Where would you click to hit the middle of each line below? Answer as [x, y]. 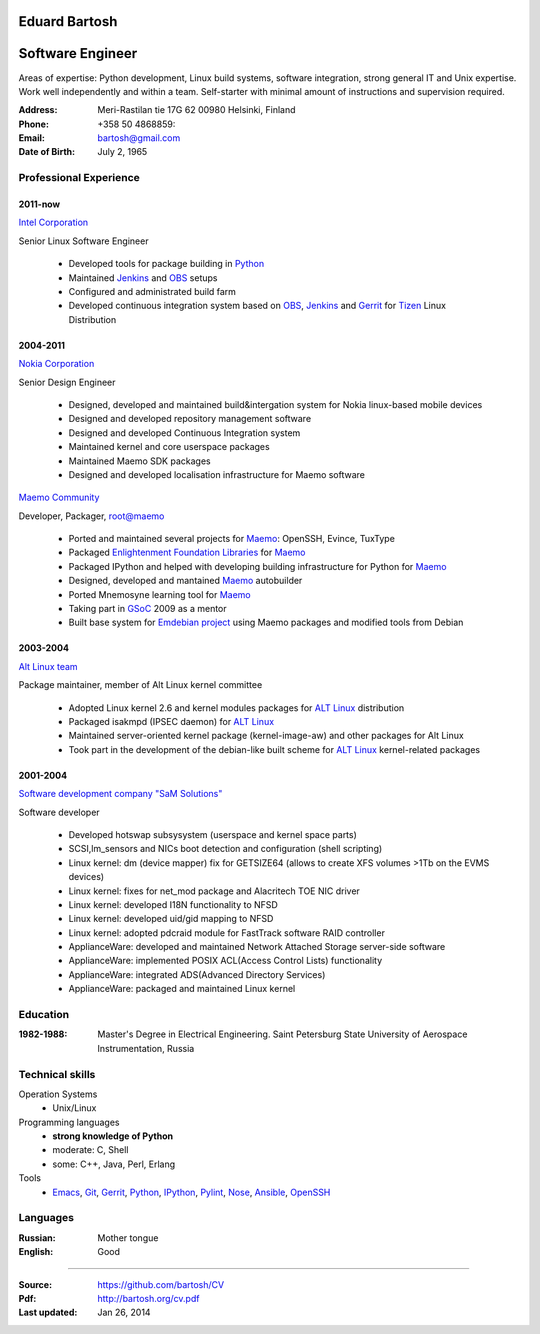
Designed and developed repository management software [190, 419]
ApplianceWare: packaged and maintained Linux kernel [182, 989]
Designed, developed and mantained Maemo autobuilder [185, 581]
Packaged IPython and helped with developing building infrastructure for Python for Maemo [257, 566]
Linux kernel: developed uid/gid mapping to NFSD [171, 919]
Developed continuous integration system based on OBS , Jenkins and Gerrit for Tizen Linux [257, 306]
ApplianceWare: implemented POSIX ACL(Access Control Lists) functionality [225, 961]
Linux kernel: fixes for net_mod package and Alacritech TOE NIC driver [214, 891]
